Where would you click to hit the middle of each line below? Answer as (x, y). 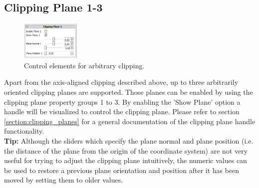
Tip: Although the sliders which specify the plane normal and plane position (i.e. (129, 140)
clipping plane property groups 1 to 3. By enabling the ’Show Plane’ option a (122, 101)
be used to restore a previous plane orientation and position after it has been (122, 170)
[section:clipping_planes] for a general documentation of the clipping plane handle (130, 121)
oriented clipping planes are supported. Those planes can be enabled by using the (129, 92)
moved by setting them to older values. (64, 180)
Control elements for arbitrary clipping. (84, 65)
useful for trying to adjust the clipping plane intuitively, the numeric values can (126, 160)
